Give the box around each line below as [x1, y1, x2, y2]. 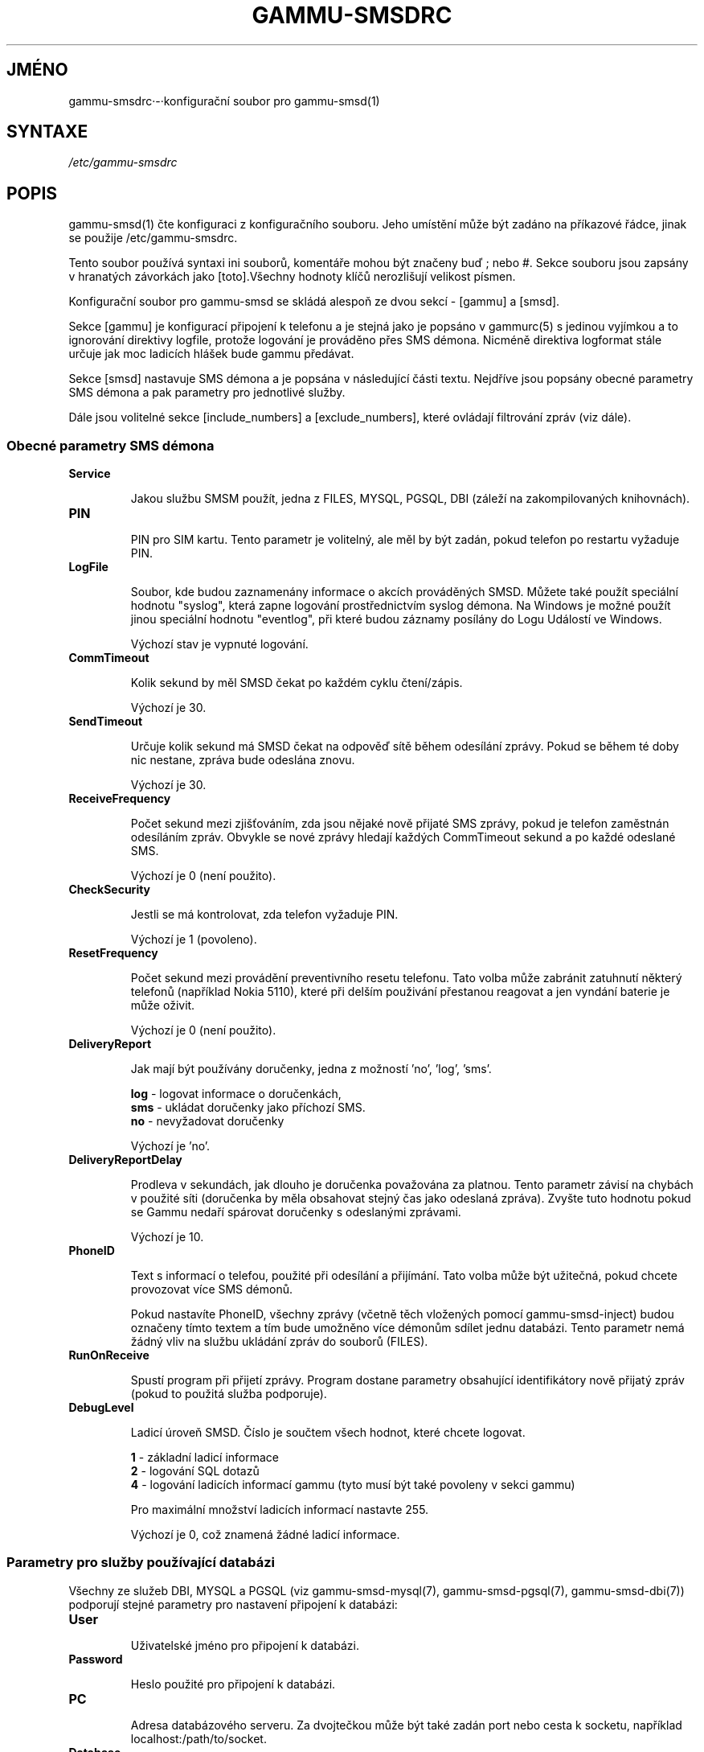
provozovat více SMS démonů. [130, 1282, 293, 1297]
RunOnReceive [68, 1348, 149, 1363]
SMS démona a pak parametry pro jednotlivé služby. [68, 385, 346, 400]
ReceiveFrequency [68, 792, 171, 806]
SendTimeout [68, 714, 143, 729]
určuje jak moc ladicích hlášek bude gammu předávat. [68, 347, 354, 361]
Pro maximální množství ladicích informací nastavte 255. [130, 1503, 429, 1517]
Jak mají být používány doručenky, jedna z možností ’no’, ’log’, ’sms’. [130, 1062, 492, 1076]
